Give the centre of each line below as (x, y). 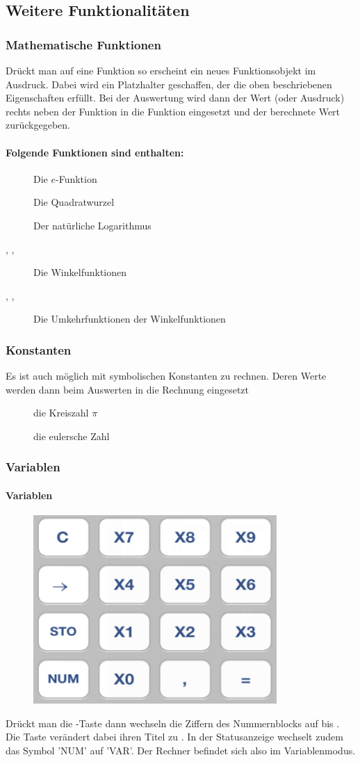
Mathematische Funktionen (83, 44)
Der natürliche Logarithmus (92, 225)
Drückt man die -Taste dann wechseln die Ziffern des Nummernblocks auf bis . (173, 723)
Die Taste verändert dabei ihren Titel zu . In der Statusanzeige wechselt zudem (174, 737)
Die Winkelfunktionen (80, 272)
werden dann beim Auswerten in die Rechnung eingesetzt (128, 389)
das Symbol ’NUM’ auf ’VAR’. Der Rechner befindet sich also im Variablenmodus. (181, 750)
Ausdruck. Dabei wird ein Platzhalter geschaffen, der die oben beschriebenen (169, 84)
